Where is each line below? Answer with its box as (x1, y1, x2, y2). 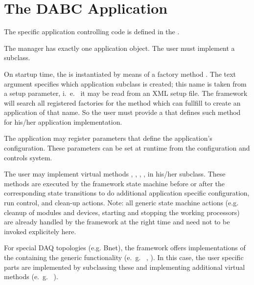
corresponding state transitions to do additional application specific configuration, (4, 188, 250, 198)
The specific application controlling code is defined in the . (4, 26, 180, 37)
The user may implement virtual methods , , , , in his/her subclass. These (4, 169, 226, 179)
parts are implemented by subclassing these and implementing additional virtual (4, 262, 245, 272)
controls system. (4, 152, 52, 162)
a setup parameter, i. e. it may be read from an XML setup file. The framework (4, 88, 248, 98)
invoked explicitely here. (4, 226, 76, 236)
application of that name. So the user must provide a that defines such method (4, 107, 241, 117)
